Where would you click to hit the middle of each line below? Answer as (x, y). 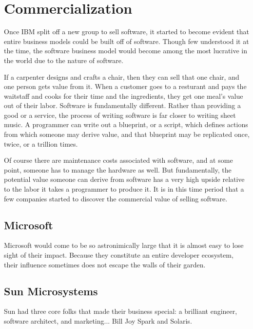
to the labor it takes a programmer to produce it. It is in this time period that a (124, 189)
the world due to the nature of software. (64, 60)
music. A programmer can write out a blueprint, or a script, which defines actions (126, 124)
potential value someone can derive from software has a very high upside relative (124, 179)
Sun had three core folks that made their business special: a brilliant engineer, (121, 311)
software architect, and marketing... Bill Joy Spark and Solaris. (98, 321)
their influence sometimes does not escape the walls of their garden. (105, 264)
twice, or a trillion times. (41, 143)
